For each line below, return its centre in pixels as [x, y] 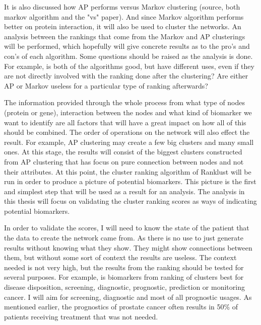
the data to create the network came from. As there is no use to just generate [124, 238]
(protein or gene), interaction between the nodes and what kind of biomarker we [128, 112]
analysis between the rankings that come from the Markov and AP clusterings [125, 36]
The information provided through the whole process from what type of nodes [125, 102]
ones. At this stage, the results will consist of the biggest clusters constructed [123, 152]
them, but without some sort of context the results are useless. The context [120, 257]
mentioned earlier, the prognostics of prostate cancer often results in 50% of [121, 307]
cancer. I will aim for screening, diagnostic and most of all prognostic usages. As [128, 297]
